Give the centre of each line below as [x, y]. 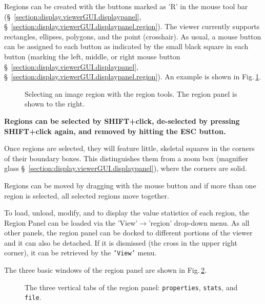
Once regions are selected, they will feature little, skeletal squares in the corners [129, 148]
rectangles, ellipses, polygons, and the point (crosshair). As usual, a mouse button [133, 36]
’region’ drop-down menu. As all [199, 222]
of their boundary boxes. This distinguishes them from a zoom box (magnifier [126, 158]
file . [33, 297]
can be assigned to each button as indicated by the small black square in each [126, 46]
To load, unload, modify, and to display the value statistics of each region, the [127, 213]
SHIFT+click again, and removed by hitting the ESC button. [115, 131]
